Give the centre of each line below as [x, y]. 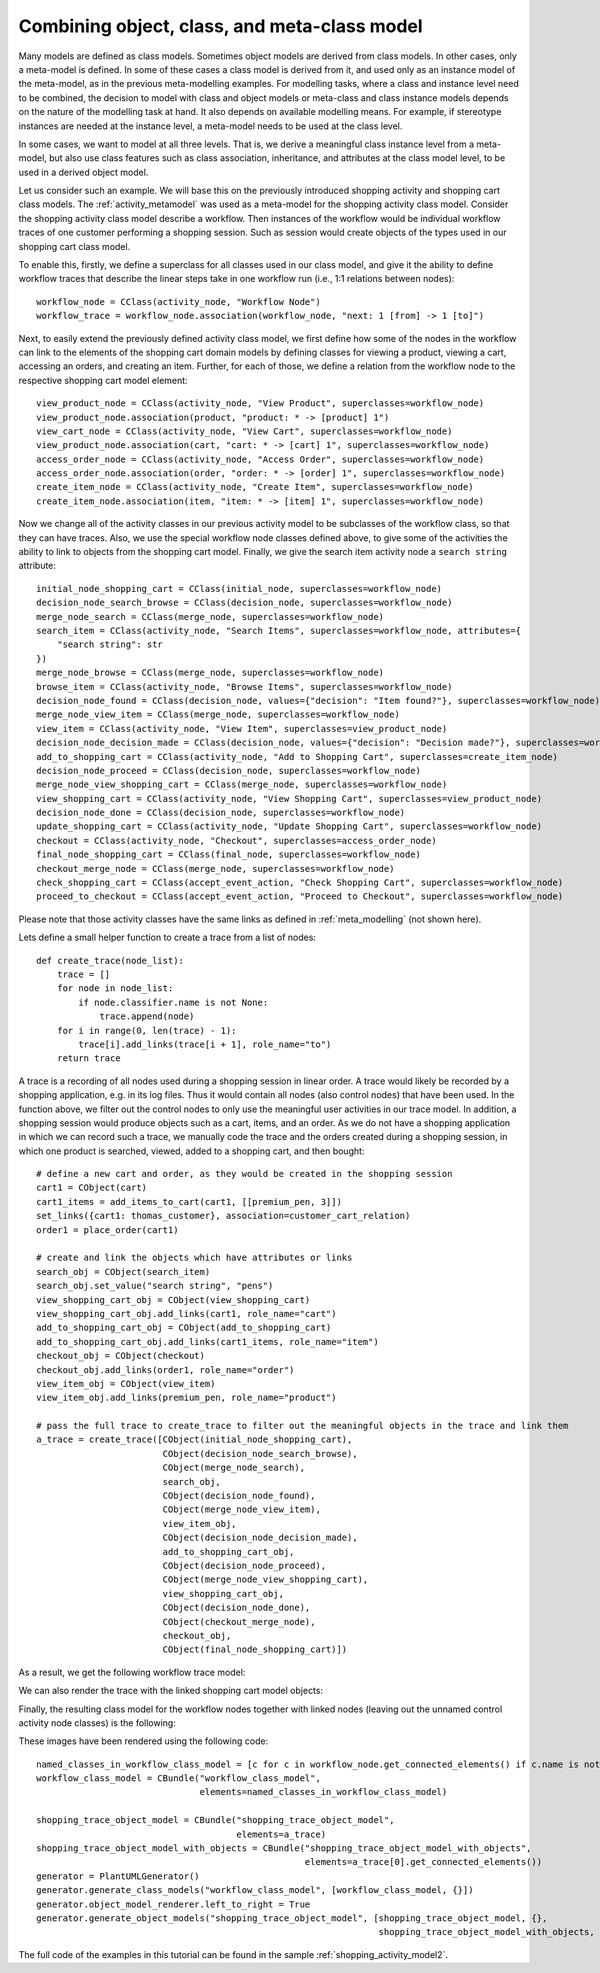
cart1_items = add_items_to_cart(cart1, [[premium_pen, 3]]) [189, 1201]
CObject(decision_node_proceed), [244, 1565]
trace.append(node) [147, 1016]
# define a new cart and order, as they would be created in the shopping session [244, 1174]
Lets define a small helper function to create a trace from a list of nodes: [167, 937]
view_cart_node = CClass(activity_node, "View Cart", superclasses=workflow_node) [244, 431]
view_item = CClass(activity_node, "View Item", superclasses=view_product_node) [242, 728]
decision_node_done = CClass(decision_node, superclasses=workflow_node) [221, 813]
